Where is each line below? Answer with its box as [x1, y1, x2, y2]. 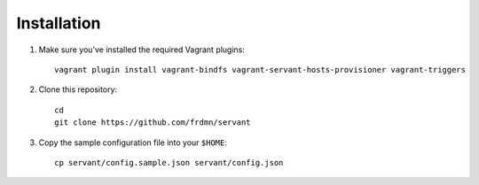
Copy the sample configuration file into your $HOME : [38, 137, 228, 148]
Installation [16, 13, 101, 33]
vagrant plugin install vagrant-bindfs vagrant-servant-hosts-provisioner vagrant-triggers [54, 65, 466, 74]
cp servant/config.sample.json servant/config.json [54, 158, 284, 167]
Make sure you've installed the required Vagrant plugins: [38, 44, 246, 55]
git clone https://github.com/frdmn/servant [54, 118, 252, 127]
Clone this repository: [38, 84, 118, 95]
